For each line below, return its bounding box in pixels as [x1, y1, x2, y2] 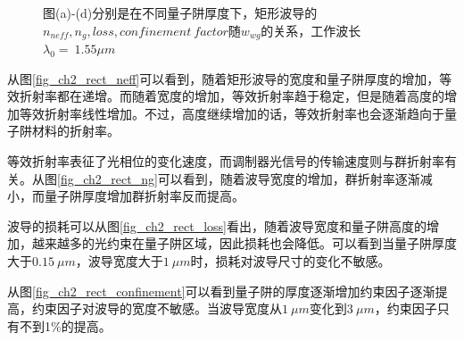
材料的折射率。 [31, 121, 120, 140]
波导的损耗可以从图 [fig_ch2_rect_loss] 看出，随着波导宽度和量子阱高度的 [7, 216, 427, 235]
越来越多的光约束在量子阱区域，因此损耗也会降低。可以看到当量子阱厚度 [31, 234, 457, 253]
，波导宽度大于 [75, 251, 163, 270]
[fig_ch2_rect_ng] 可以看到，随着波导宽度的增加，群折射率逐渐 [57, 169, 420, 187]
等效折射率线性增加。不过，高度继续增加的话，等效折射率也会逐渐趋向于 [19, 104, 444, 122]
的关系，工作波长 [261, 21, 361, 39]
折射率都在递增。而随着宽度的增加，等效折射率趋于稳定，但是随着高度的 [19, 87, 444, 105]
